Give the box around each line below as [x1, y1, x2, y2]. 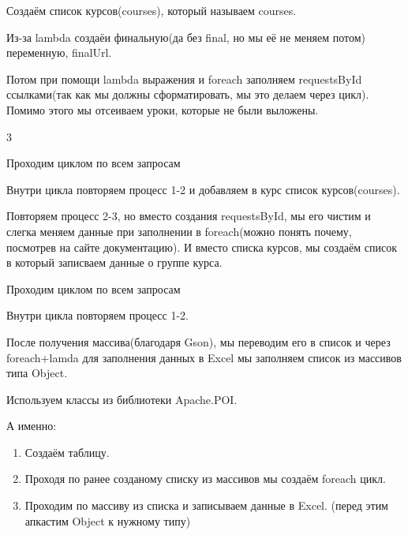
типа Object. [6, 365, 68, 381]
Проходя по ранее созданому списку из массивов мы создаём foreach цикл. [24, 470, 386, 487]
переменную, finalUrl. [6, 44, 112, 61]
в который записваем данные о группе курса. [6, 254, 223, 271]
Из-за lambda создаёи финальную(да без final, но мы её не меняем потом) [6, 28, 365, 45]
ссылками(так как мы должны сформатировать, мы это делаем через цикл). [6, 86, 369, 103]
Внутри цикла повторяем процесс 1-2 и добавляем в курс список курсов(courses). [6, 181, 400, 197]
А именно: [6, 417, 57, 434]
